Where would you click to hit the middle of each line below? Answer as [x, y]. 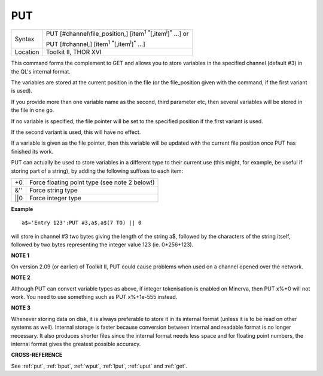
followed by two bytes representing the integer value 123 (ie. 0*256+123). [102, 244]
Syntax [25, 39]
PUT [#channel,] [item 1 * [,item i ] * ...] [96, 44]
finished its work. [32, 151]
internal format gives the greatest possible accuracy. [76, 344]
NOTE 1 [20, 256]
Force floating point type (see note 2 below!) [92, 182]
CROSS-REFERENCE [37, 355]
